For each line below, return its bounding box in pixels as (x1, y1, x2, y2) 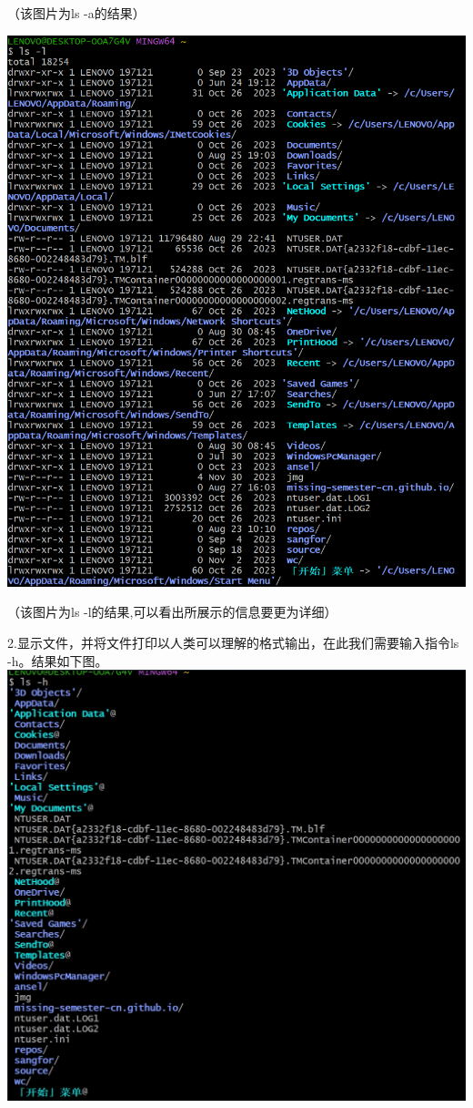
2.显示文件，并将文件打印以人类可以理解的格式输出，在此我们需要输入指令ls (7, 632, 459, 651)
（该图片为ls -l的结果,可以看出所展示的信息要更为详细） (7, 602, 337, 621)
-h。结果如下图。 (7, 651, 108, 670)
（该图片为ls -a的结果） (7, 4, 146, 22)
